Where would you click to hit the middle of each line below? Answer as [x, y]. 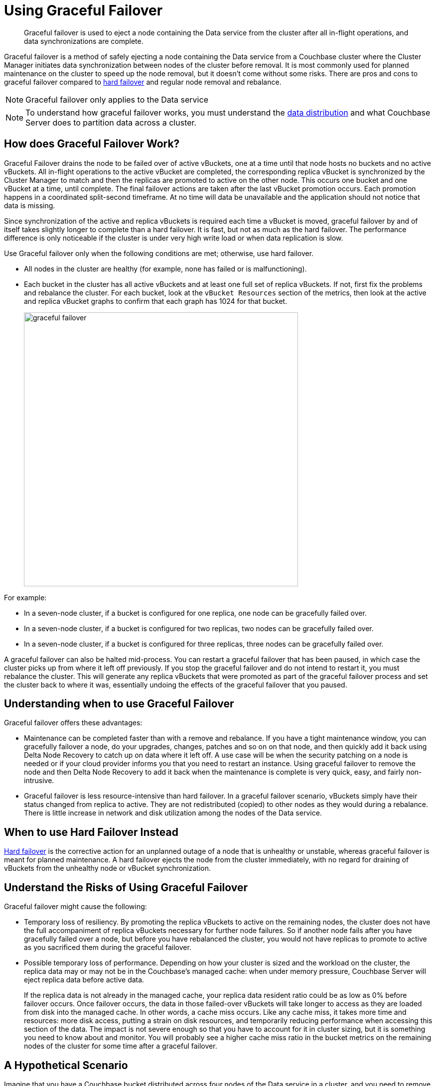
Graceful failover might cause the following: [75, 907]
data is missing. [30, 205]
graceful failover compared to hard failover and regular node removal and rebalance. [143, 82]
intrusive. [39, 781]
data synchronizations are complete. [84, 41]
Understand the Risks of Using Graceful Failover [126, 887]
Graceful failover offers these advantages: [73, 723]
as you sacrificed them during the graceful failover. [108, 948]
